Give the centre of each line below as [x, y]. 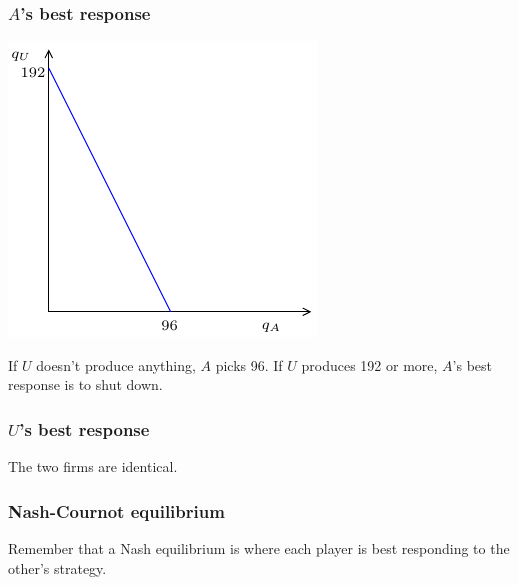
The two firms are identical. [93, 466]
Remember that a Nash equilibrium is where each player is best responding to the [259, 548]
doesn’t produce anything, [116, 364]
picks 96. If [249, 364]
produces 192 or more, [369, 364]
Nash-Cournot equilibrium [116, 510]
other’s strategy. [57, 567]
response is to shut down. [85, 384]
